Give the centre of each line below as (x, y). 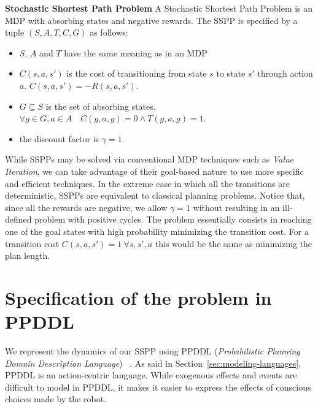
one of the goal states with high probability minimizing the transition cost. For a (157, 231)
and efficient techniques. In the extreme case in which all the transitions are (147, 183)
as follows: (109, 32)
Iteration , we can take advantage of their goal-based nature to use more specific (154, 171)
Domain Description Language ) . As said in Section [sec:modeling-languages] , (153, 363)
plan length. (28, 255)
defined (18, 219)
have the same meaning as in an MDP (136, 52)
